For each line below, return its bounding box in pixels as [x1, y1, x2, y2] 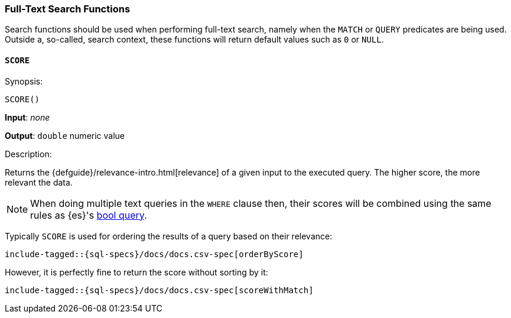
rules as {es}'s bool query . [30, 209, 147, 221]
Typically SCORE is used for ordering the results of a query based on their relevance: [5, 231, 333, 241]
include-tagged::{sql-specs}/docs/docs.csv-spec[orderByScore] [5, 249, 304, 259]
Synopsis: [5, 76, 43, 86]
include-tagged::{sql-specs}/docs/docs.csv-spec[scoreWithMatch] [5, 285, 314, 295]
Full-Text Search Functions [5, 3, 131, 15]
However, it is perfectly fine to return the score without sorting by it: [5, 267, 268, 277]
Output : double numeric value [5, 130, 125, 141]
